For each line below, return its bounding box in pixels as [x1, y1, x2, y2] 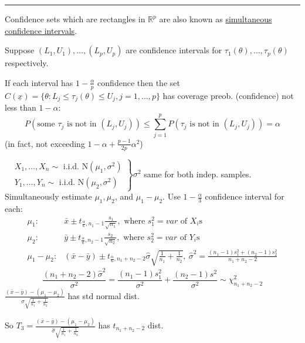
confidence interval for [205, 190, 284, 203]
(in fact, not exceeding [5, 137, 85, 149]
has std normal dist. [67, 289, 140, 301]
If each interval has [5, 76, 73, 88]
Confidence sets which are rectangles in [5, 13, 145, 25]
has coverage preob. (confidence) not [162, 89, 294, 101]
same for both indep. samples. [144, 167, 252, 180]
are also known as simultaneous [159, 13, 272, 25]
